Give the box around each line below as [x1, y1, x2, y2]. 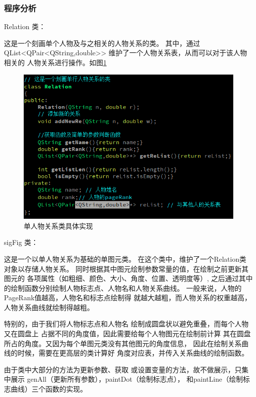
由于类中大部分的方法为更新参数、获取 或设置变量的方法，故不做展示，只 [4, 364, 242, 374]
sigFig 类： [4, 237, 39, 247]
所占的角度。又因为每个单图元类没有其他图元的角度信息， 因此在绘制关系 [4, 338, 242, 348]
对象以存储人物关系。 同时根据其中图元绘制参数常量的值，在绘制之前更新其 [4, 263, 249, 274]
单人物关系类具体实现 [24, 220, 93, 231]
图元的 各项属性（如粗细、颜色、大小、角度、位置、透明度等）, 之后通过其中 [4, 273, 253, 283]
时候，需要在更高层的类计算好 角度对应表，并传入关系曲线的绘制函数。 [17, 348, 249, 358]
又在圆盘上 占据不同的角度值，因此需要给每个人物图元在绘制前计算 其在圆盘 [4, 328, 251, 339]
